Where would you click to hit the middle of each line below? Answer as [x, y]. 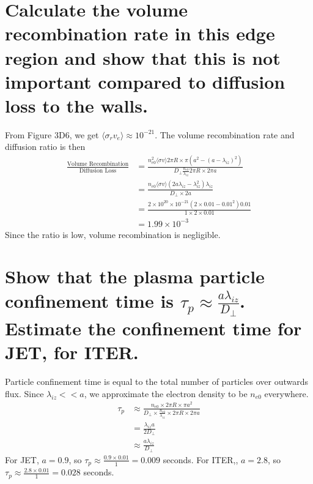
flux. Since [24, 393]
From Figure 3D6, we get [52, 134]
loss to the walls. [76, 105]
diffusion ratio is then [45, 147]
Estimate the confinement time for [153, 328]
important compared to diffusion [145, 81]
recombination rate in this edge [140, 33]
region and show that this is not [143, 57]
